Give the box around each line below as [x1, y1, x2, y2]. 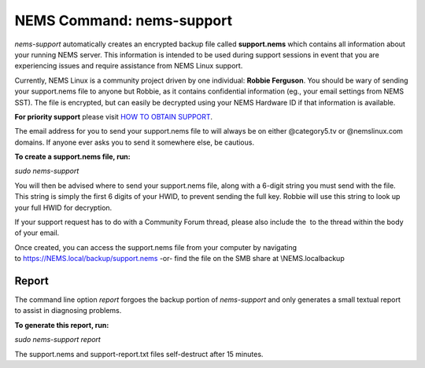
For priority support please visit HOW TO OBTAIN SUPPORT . [14, 112, 213, 121]
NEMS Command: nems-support [14, 12, 232, 29]
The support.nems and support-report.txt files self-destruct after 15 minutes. [14, 349, 264, 359]
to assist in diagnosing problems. [14, 306, 122, 315]
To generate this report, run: [14, 320, 109, 329]
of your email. [14, 228, 60, 237]
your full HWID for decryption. [14, 203, 113, 212]
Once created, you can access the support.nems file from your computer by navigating [14, 242, 297, 252]
